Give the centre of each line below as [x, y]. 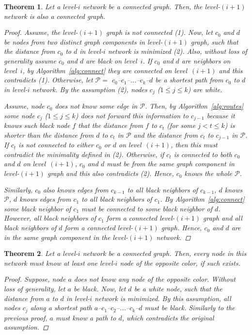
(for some [181, 125]
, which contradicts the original [168, 317]
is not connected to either [56, 145]
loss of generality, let [35, 289]
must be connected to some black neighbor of [147, 208]
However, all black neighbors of [50, 218]
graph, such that [214, 41]
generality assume [30, 60]
